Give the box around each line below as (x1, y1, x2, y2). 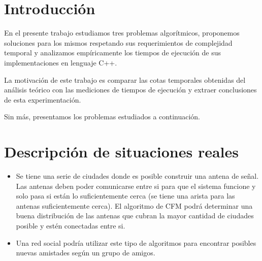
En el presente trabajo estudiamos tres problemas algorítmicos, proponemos (4, 27, 240, 38)
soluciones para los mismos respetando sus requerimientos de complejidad (4, 37, 233, 48)
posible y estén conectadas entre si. (16, 220, 125, 231)
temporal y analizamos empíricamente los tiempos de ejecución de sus (4, 47, 221, 58)
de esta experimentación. (4, 94, 81, 105)
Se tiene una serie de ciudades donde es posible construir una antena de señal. (16, 171, 259, 181)
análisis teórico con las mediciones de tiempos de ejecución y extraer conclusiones (4, 84, 257, 95)
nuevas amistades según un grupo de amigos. (16, 247, 155, 258)
